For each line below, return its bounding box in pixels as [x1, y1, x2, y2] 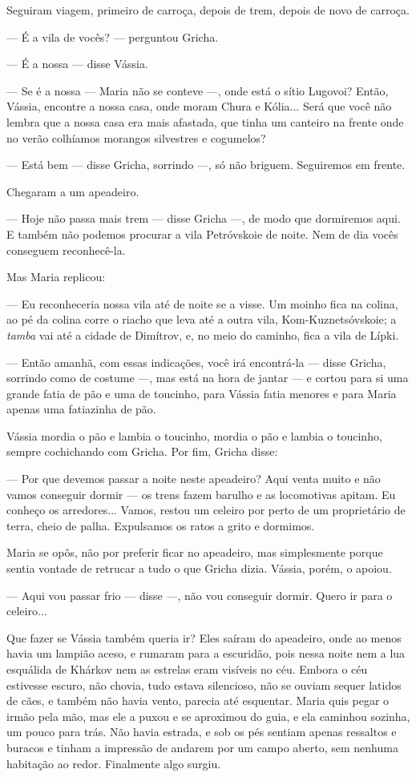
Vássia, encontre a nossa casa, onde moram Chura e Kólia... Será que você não [6, 98, 392, 115]
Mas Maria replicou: [6, 268, 106, 285]
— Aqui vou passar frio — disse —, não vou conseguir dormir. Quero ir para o [6, 586, 393, 603]
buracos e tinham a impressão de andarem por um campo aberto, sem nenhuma [6, 739, 398, 755]
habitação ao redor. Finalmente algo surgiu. [6, 755, 221, 771]
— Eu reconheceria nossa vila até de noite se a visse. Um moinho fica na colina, [6, 295, 398, 312]
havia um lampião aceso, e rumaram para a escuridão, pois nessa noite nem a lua [6, 645, 406, 662]
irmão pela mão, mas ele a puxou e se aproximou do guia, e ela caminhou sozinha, [6, 707, 410, 724]
